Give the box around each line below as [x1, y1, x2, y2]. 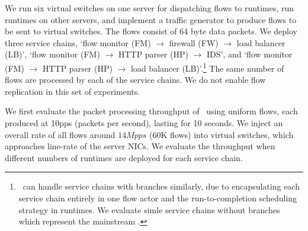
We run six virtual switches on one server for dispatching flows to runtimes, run [5, 2, 294, 14]
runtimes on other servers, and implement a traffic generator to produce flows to [5, 13, 297, 25]
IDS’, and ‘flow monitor [206, 48, 293, 60]
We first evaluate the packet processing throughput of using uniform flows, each [5, 105, 298, 117]
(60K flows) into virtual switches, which [149, 128, 294, 140]
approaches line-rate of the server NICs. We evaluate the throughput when [5, 140, 275, 152]
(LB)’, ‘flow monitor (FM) [5, 48, 100, 60]
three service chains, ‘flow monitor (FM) [5, 36, 151, 49]
